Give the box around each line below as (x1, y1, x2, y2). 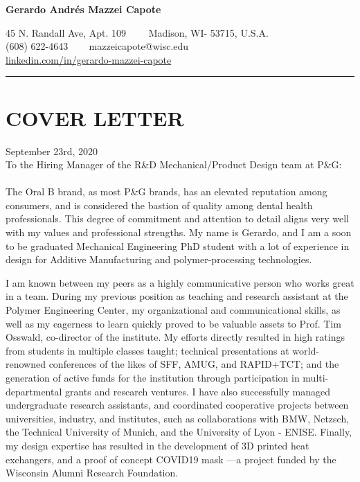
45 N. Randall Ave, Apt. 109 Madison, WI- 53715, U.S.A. (6, 25, 269, 39)
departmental (6, 384, 62, 398)
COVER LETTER (6, 103, 184, 132)
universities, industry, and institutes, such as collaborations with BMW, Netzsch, (6, 411, 350, 425)
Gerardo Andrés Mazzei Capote (6, 2, 161, 16)
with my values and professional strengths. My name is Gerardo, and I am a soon (6, 225, 352, 240)
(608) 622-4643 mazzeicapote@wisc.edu (6, 39, 189, 53)
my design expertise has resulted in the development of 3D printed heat (6, 438, 309, 452)
